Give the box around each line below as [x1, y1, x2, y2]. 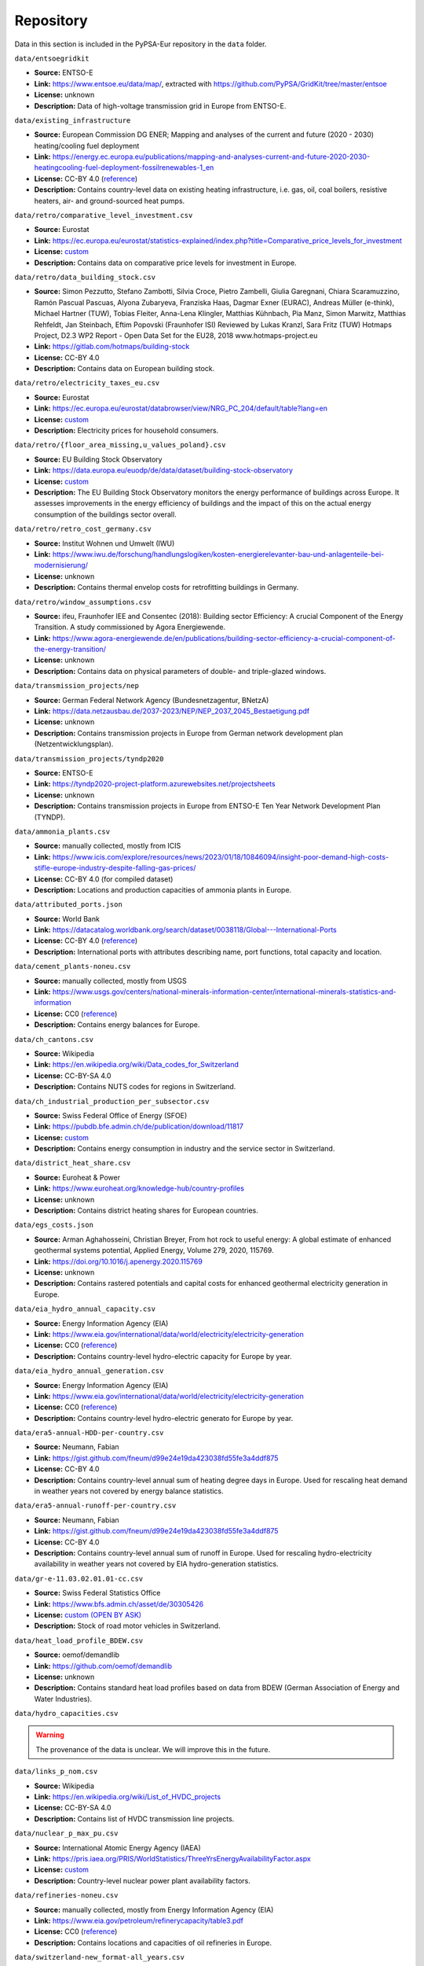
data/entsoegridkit [14, 53, 90, 63]
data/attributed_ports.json [14, 900, 123, 909]
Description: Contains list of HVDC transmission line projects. [34, 1813, 235, 1824]
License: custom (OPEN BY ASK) [34, 1610, 141, 1619]
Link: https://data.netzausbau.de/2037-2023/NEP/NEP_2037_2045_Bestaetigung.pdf [34, 706, 310, 716]
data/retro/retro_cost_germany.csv [14, 525, 152, 534]
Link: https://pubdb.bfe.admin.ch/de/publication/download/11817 [34, 1121, 243, 1132]
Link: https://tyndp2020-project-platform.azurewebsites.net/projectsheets [34, 779, 276, 789]
